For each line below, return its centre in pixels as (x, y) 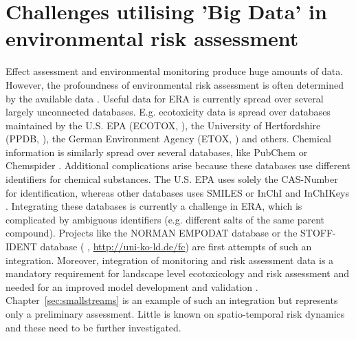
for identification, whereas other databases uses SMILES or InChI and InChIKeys (177, 192)
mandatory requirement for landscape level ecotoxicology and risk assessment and (177, 273)
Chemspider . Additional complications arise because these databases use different (178, 165)
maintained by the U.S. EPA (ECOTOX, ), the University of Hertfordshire (163, 125)
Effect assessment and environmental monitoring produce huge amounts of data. (175, 71)
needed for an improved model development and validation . (132, 286)
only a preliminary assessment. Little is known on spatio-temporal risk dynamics (175, 314)
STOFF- (318, 233)
